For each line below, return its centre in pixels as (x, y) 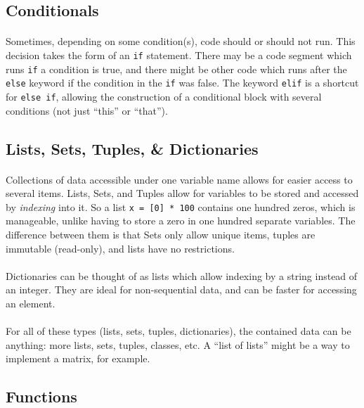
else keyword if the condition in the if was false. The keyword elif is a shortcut (182, 83)
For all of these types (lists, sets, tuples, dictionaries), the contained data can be (178, 331)
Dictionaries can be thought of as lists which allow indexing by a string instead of (182, 275)
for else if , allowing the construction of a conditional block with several (164, 96)
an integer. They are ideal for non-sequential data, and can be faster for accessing (181, 289)
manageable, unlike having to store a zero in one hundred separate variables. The (181, 221)
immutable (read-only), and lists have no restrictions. (120, 248)
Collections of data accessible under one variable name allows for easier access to (179, 179)
